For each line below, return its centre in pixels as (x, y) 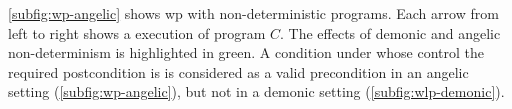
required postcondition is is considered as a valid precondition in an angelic (238, 71)
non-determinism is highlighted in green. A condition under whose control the (246, 52)
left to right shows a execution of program (137, 32)
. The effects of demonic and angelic (390, 32)
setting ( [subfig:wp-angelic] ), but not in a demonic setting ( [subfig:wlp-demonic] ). (256, 91)
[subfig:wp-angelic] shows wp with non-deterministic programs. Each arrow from (253, 13)
